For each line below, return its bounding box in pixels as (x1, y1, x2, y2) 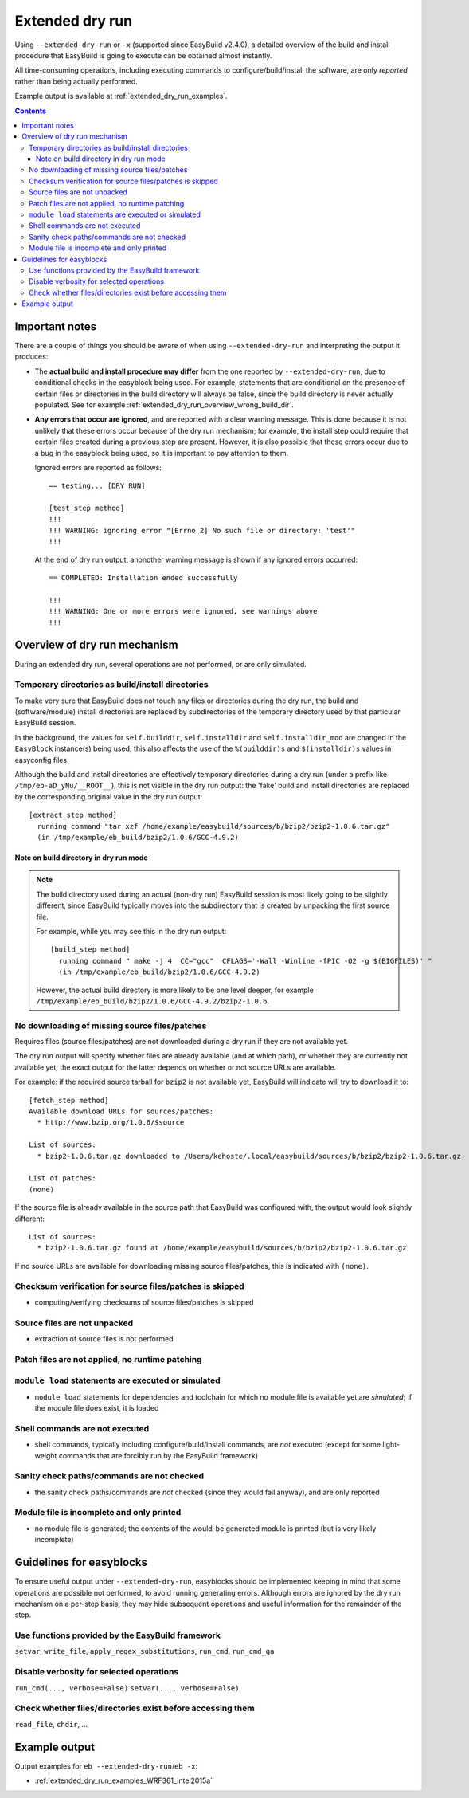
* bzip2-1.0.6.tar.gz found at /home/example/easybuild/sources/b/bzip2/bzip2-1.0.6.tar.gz (37, 1243, 407, 1253)
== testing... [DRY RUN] (49, 481, 146, 490)
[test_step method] (49, 504, 125, 513)
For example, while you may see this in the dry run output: (36, 926, 227, 936)
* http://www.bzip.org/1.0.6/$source (37, 1118, 185, 1127)
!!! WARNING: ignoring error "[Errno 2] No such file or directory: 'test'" (49, 526, 356, 535)
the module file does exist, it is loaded (34, 1403, 159, 1413)
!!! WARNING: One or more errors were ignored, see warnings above (49, 607, 318, 616)
